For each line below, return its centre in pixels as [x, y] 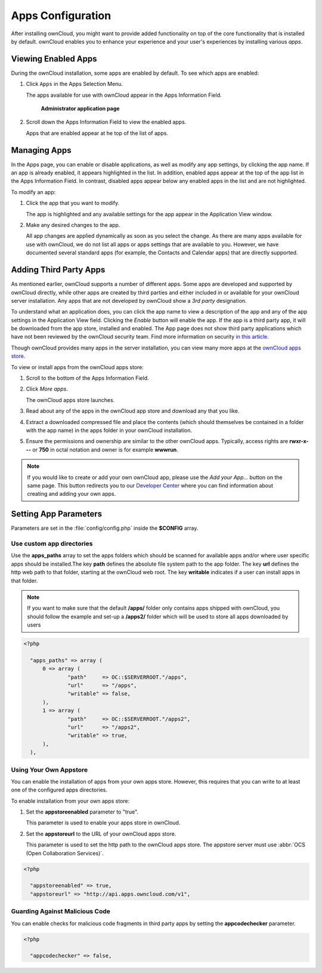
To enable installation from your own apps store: [70, 801]
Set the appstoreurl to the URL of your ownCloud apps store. [101, 834]
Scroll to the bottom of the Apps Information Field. [87, 378]
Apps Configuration [61, 16]
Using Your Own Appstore [49, 769]
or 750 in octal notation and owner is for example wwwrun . [105, 449]
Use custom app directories [52, 544]
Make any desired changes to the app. [73, 225]
